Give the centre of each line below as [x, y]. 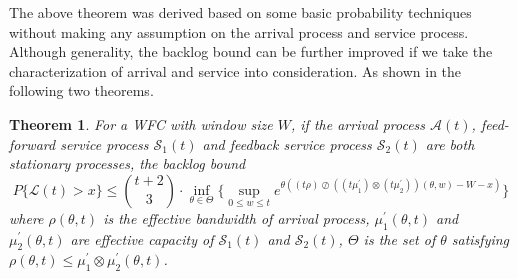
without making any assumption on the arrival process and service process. [239, 31]
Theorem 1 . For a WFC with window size [141, 123]
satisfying [480, 238]
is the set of [399, 238]
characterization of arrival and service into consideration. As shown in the [235, 70]
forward [32, 143]
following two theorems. [81, 90]
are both [450, 143]
